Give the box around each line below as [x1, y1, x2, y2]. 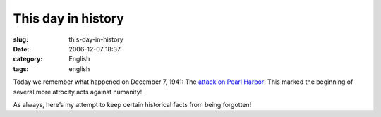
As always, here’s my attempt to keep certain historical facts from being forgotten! [13, 100, 252, 109]
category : [13, 55, 43, 63]
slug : [13, 35, 28, 44]
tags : [13, 64, 29, 73]
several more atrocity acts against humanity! [13, 87, 143, 96]
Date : [13, 44, 30, 53]
